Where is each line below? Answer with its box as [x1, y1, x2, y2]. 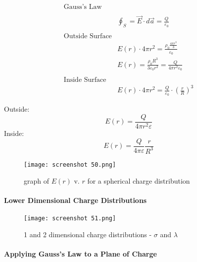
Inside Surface [63, 76, 106, 83]
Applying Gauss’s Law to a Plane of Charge [4, 248, 157, 259]
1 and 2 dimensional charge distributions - [24, 229, 152, 239]
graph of [24, 175, 49, 186]
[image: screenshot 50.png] [24, 161, 116, 168]
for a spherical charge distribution [87, 175, 190, 186]
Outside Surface [63, 33, 112, 40]
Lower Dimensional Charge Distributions [4, 195, 147, 205]
